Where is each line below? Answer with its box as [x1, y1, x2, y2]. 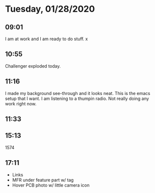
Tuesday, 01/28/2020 [5, 3, 95, 15]
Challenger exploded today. [5, 63, 61, 69]
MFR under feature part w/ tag [12, 177, 74, 183]
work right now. [5, 100, 37, 106]
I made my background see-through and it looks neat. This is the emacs [5, 90, 151, 96]
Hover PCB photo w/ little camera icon [12, 182, 90, 188]
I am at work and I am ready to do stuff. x [5, 36, 88, 42]
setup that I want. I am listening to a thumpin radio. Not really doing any [5, 96, 149, 101]
